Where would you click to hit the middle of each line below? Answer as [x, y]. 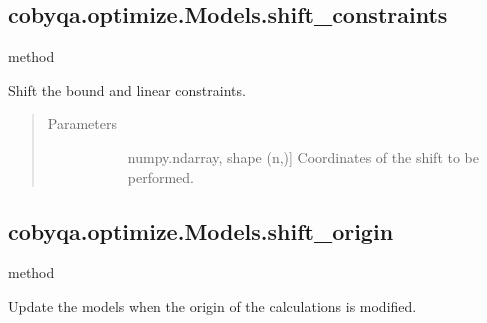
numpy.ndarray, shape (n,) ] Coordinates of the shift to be [303, 156]
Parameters [82, 123]
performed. [161, 176]
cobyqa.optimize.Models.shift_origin [201, 230]
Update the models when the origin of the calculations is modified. [212, 305]
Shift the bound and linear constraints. [127, 89]
